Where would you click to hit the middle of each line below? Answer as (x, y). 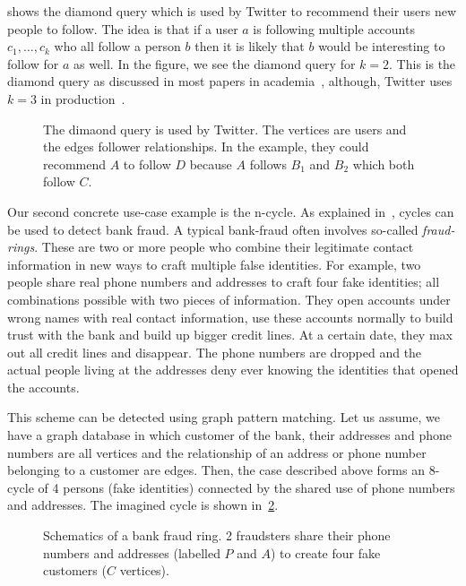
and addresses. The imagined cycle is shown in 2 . (143, 505)
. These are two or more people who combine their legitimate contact (224, 247)
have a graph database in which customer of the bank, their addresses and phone (229, 435)
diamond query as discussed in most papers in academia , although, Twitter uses (230, 81)
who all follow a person (117, 46)
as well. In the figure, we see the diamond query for (214, 63)
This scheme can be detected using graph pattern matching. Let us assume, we (224, 417)
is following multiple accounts (334, 28)
